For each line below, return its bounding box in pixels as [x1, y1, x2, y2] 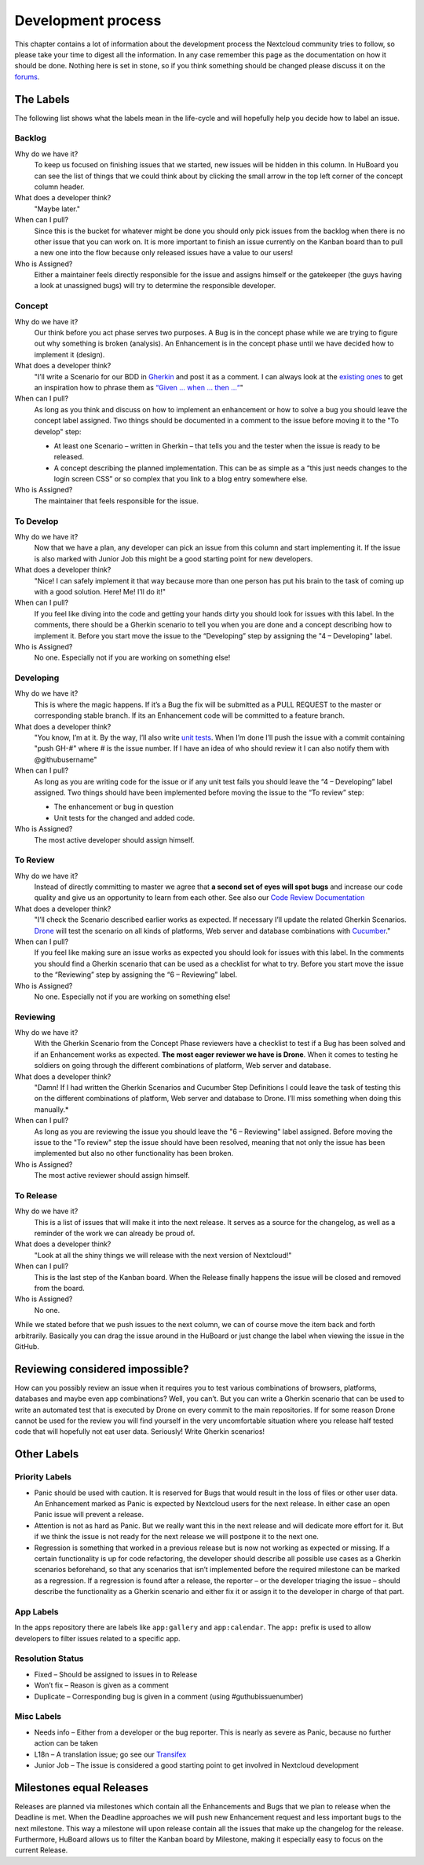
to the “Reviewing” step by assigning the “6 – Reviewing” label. [34, 970, 238, 979]
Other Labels [14, 1447, 79, 1461]
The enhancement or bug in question [53, 802, 174, 812]
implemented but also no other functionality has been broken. [34, 1149, 234, 1158]
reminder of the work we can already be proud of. [34, 1229, 196, 1238]
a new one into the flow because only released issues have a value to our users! [34, 248, 294, 258]
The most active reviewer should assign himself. [34, 1171, 190, 1180]
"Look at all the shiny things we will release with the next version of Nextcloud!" [34, 1250, 292, 1260]
